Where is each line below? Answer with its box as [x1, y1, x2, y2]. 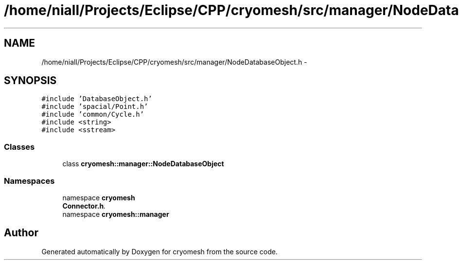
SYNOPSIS [4, 74, 57, 87]
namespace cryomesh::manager [62, 210, 169, 218]
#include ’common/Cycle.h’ [41, 110, 144, 119]
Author [4, 227, 38, 239]
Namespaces [4, 176, 55, 186]
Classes [4, 141, 35, 152]
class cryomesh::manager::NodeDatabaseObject [62, 159, 224, 168]
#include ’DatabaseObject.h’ [41, 95, 152, 103]
